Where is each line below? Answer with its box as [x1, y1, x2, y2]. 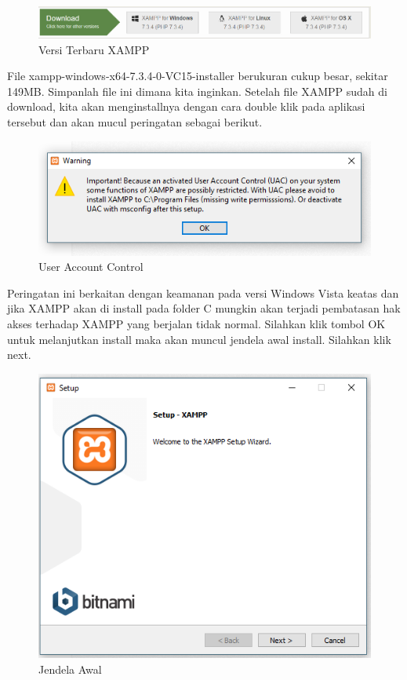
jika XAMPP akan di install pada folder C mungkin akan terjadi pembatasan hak [7, 300, 401, 316]
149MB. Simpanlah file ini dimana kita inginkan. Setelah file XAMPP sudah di [7, 82, 387, 99]
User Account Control [38, 258, 144, 275]
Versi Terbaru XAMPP [38, 41, 150, 57]
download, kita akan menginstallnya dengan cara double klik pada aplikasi [7, 98, 365, 115]
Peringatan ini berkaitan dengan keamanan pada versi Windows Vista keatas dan [7, 284, 399, 301]
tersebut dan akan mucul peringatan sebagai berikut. [7, 113, 263, 130]
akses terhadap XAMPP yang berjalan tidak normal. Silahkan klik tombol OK [7, 316, 386, 332]
